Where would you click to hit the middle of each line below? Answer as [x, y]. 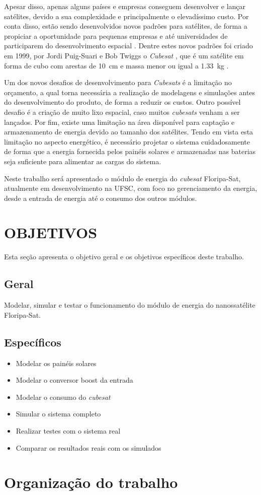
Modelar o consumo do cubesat [63, 397]
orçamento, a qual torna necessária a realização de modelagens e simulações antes [130, 92]
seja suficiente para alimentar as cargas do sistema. [83, 161]
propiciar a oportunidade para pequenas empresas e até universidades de [116, 36]
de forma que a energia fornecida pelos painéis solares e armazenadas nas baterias [130, 151]
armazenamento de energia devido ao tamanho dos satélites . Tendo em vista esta [129, 132]
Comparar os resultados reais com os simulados [89, 447]
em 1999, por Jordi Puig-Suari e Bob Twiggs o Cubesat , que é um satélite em [124, 55]
